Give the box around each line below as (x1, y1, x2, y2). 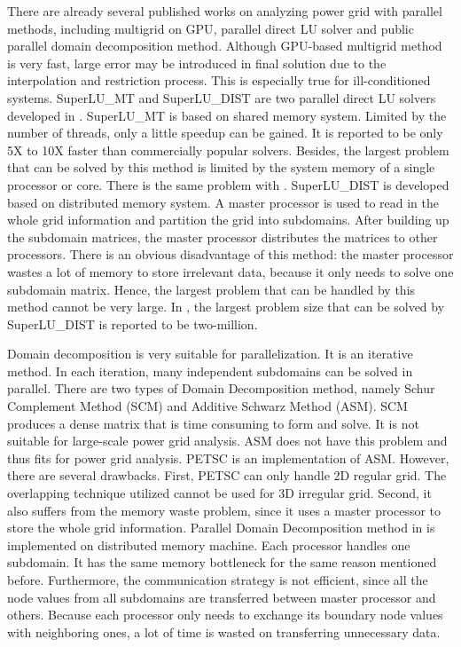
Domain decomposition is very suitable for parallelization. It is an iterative (7, 344, 413, 363)
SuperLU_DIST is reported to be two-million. (7, 314, 258, 333)
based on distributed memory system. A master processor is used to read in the (7, 193, 439, 211)
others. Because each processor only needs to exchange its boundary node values (7, 605, 443, 624)
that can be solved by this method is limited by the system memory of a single (7, 158, 435, 177)
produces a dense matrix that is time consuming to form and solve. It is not (7, 414, 419, 432)
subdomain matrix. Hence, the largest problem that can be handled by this (7, 280, 416, 298)
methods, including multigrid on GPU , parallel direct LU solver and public (7, 19, 414, 37)
